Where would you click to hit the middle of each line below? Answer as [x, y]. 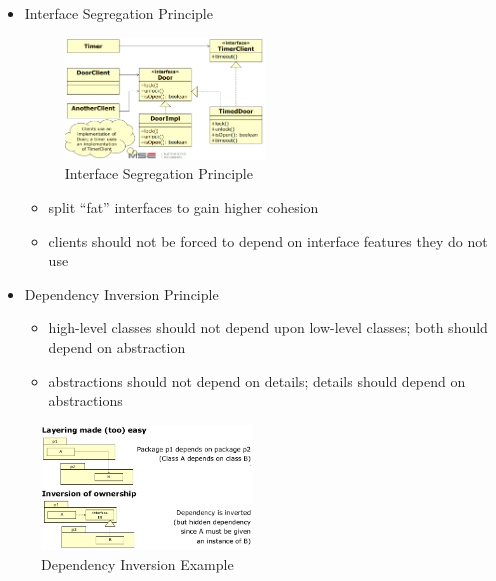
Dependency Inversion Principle [121, 293]
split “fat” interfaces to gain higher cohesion [183, 207]
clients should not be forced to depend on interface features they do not [268, 240]
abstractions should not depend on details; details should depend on [257, 380]
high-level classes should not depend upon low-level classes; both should [268, 327]
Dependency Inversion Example [137, 563]
